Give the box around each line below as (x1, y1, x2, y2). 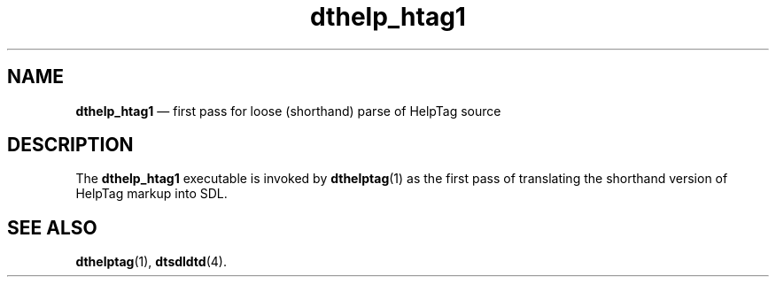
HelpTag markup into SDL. (75, 186, 228, 202)
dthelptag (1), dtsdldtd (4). (75, 254, 227, 270)
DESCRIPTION (7, 134, 134, 157)
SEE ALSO (7, 216, 97, 239)
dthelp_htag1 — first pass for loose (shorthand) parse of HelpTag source (75, 103, 501, 119)
